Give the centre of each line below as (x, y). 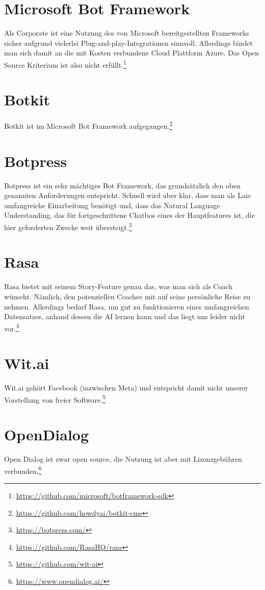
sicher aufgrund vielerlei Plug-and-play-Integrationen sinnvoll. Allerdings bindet (128, 43)
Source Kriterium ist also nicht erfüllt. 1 (65, 64)
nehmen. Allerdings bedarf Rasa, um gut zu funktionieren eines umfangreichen (127, 306)
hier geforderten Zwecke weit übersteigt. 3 (68, 226)
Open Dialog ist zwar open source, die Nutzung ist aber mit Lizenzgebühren (123, 459)
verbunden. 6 (23, 470)
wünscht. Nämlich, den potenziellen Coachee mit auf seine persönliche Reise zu (127, 296)
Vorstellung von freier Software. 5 (55, 399)
